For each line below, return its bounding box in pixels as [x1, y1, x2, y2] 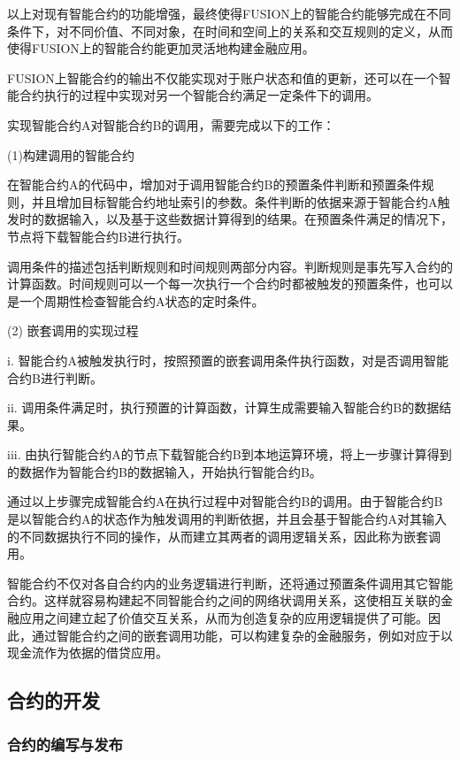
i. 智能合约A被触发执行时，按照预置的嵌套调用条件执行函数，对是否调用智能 [7, 350, 448, 369]
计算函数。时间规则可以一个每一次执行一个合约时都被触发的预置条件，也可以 [7, 274, 453, 293]
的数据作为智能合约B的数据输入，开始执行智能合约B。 [7, 462, 322, 480]
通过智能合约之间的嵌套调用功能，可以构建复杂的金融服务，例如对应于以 [31, 626, 453, 644]
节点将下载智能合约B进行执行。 [7, 226, 189, 245]
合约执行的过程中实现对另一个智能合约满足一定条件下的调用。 [19, 86, 379, 104]
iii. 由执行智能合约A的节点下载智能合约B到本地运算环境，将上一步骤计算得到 [7, 445, 452, 464]
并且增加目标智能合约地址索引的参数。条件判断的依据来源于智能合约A [31, 192, 438, 211]
